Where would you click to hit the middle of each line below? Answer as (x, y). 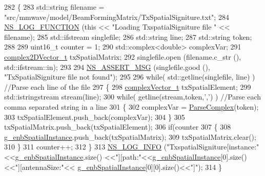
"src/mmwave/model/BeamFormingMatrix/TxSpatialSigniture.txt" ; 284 (117, 17)
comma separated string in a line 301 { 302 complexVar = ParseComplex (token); (131, 106)
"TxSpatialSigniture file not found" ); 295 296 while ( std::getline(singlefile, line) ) (130, 77)
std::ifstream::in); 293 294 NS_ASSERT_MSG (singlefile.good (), (107, 67)
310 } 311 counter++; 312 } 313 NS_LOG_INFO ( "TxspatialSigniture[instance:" (132, 147)
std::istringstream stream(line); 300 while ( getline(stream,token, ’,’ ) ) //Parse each (132, 97)
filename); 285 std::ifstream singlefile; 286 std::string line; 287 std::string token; (128, 36)
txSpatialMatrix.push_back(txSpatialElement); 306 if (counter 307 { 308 (118, 127)
